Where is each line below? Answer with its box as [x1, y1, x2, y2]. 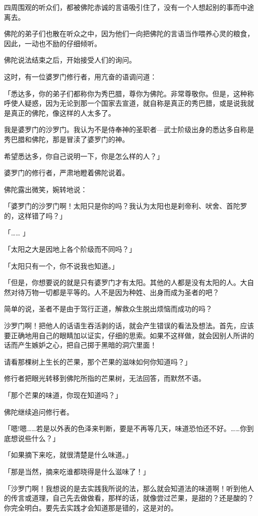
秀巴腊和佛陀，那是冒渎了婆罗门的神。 [4, 134, 129, 144]
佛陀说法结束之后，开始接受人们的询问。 [4, 55, 136, 65]
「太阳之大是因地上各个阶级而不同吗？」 [4, 244, 136, 254]
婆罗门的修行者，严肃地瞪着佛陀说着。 [4, 167, 129, 178]
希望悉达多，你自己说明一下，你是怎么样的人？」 [4, 150, 164, 161]
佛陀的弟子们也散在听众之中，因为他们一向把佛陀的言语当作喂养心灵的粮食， [4, 28, 254, 39]
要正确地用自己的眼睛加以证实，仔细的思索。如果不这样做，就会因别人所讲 [4, 330, 247, 340]
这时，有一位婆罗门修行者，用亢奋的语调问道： [4, 71, 157, 81]
